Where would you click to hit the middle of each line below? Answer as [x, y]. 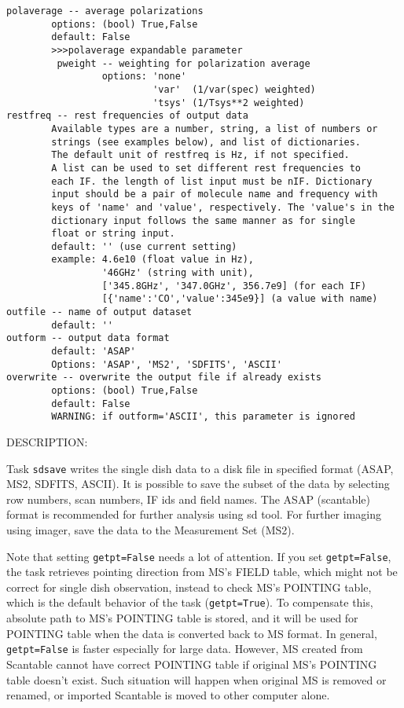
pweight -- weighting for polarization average [184, 63]
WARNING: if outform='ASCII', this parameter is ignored [203, 417]
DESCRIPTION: [47, 442]
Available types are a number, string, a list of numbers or [215, 128]
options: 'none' [144, 77]
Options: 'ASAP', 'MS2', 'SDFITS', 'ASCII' [167, 364]
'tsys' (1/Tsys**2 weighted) [229, 103]
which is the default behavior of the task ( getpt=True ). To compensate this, [190, 602]
